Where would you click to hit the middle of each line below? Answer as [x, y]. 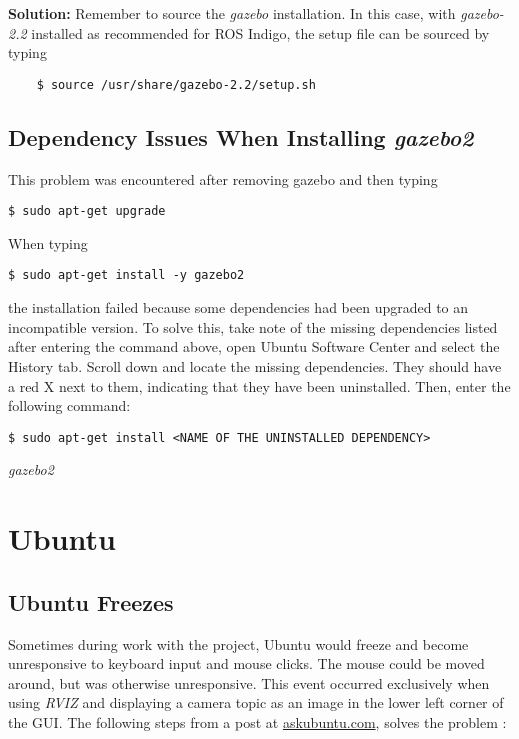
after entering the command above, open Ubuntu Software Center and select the [254, 346]
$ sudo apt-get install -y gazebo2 [126, 275]
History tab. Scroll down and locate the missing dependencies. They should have [255, 365]
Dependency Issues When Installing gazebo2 [241, 136]
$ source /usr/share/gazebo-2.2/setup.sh [176, 84]
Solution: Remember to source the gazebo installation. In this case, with [232, 13]
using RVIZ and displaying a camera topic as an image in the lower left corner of [256, 702]
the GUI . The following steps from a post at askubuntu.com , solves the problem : [257, 721]
